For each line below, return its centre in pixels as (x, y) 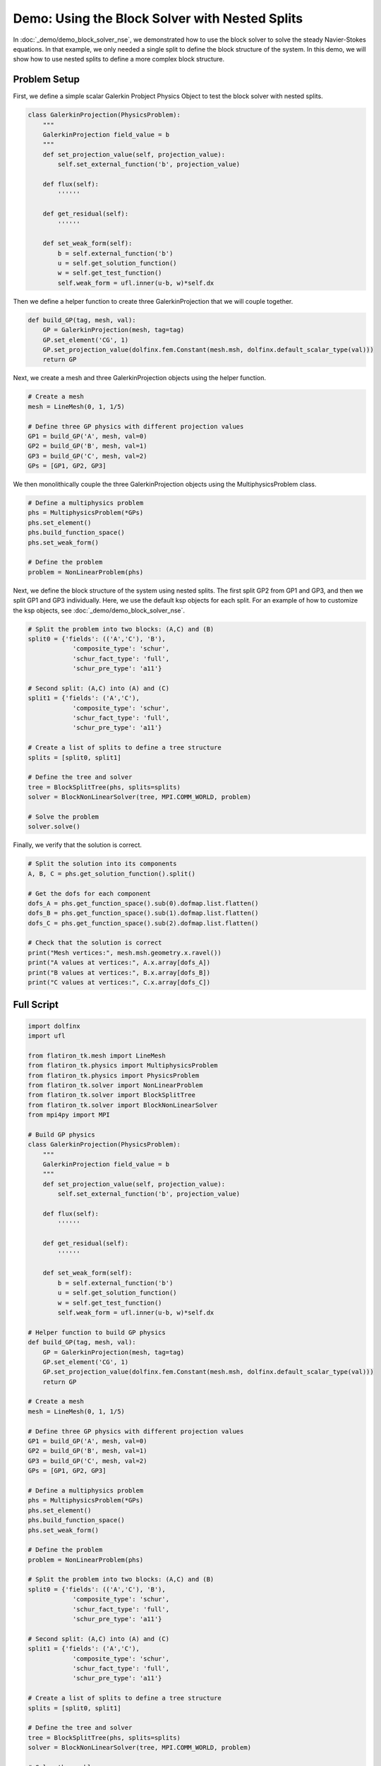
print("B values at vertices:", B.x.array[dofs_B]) (119, 972)
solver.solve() (54, 827)
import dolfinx (54, 1026)
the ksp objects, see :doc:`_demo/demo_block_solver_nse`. (99, 610)
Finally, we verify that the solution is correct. (78, 845)
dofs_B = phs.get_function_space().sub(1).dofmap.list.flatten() (143, 913)
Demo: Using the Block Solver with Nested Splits (158, 18)
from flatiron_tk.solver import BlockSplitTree (111, 1095)
